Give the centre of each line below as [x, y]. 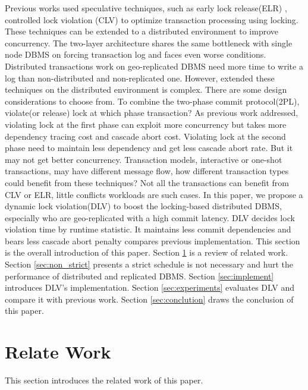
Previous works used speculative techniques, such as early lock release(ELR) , [146, 8]
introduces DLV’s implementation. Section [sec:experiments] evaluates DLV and [150, 287]
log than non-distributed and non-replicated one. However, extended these [140, 78]
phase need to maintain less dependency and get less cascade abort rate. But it [149, 148]
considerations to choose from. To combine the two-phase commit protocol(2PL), [152, 101]
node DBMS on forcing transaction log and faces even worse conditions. [136, 54]
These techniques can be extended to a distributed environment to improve [142, 31]
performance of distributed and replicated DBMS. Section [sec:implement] [139, 276]
